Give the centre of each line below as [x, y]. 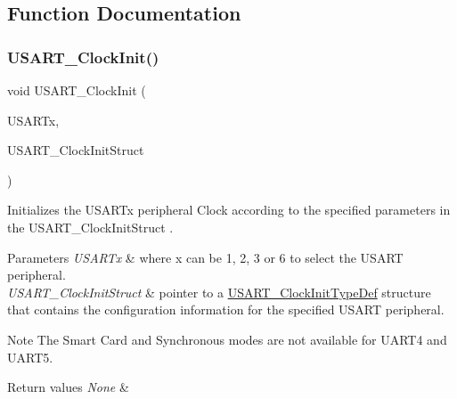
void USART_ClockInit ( [77, 90]
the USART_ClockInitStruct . [90, 227]
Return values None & [68, 387]
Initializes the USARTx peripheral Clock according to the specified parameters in [229, 210]
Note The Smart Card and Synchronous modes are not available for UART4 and [227, 339]
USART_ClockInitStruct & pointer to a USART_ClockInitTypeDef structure [219, 292]
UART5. [30, 357]
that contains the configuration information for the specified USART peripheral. [226, 309]
